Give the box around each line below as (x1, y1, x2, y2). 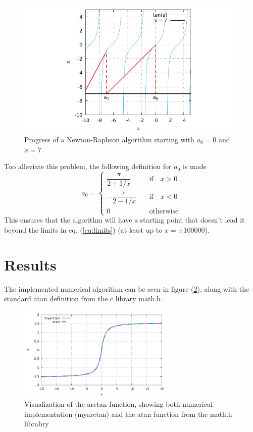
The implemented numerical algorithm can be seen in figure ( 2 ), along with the (4, 283, 249, 294)
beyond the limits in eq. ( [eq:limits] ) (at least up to (4, 225, 163, 235)
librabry (24, 418, 49, 429)
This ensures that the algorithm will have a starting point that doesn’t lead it (4, 214, 245, 225)
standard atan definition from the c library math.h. (4, 293, 163, 304)
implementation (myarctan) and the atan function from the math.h (24, 408, 232, 419)
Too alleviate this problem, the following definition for (4, 161, 172, 172)
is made (182, 161, 207, 172)
